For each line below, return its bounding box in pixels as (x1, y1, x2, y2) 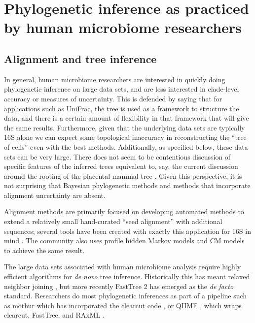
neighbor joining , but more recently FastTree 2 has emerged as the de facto (4, 281, 234, 291)
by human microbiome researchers (4, 17, 242, 37)
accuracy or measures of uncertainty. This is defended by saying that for (4, 93, 222, 103)
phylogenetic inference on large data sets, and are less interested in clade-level (4, 84, 239, 94)
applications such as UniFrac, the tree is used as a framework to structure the (4, 103, 239, 113)
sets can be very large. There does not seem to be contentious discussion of (4, 151, 231, 161)
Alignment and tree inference (4, 51, 157, 66)
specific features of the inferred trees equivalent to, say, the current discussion (4, 161, 238, 171)
